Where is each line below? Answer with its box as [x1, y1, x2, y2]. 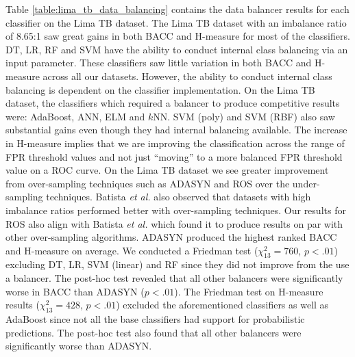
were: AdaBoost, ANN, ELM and [5, 109, 145, 123]
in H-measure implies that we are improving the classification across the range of [5, 135, 345, 150]
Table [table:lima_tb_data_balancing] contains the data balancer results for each [5, 2, 350, 16]
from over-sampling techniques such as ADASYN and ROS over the [5, 176, 290, 190]
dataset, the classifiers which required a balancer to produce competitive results [5, 96, 340, 110]
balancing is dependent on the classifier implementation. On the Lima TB [5, 82, 315, 96]
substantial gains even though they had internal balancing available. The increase [5, 122, 347, 137]
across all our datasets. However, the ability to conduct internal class [42, 68, 332, 83]
